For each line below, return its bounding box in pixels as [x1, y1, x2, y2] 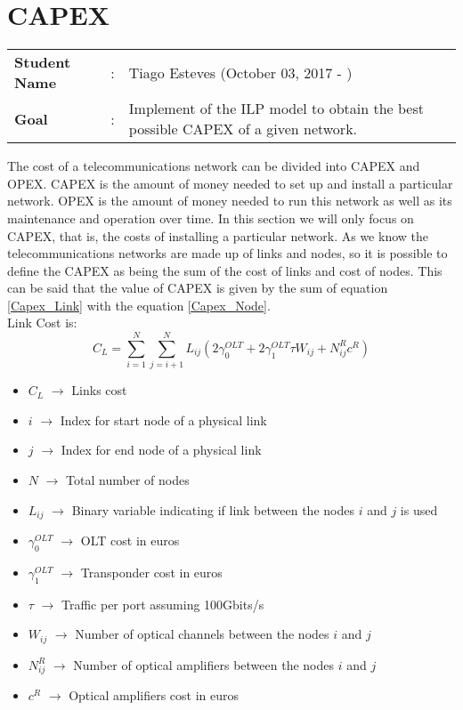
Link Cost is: [7, 313, 77, 332]
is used [400, 500, 438, 519]
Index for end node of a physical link [61, 440, 262, 459]
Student [14, 52, 71, 73]
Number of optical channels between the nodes [75, 625, 329, 643]
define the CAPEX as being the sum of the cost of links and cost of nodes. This [7, 261, 443, 279]
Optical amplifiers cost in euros [69, 686, 240, 705]
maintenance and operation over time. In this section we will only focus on [7, 208, 414, 227]
